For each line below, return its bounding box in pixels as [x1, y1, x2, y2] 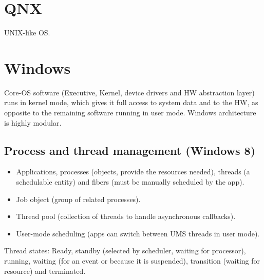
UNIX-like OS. [4, 27, 50, 38]
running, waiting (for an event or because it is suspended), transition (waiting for [4, 255, 260, 266]
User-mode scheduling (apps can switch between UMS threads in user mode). [16, 228, 260, 238]
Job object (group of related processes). [16, 193, 141, 204]
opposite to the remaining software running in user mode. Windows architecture [4, 107, 256, 118]
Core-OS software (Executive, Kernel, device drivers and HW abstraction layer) [4, 87, 255, 97]
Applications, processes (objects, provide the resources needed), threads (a [16, 166, 250, 177]
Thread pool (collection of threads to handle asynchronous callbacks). [16, 211, 236, 222]
